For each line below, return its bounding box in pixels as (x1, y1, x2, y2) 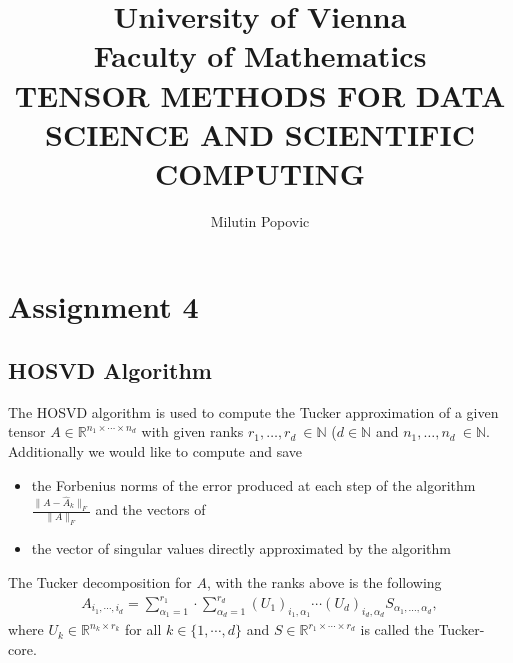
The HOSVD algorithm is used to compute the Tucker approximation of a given (8, 401, 499, 422)
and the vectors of (95, 499, 206, 520)
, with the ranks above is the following (206, 571, 442, 592)
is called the (360, 619, 434, 640)
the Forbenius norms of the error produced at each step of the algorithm (31, 474, 476, 495)
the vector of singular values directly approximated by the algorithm (31, 538, 451, 559)
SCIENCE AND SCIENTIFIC (45, 113, 475, 154)
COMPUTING (155, 152, 365, 193)
